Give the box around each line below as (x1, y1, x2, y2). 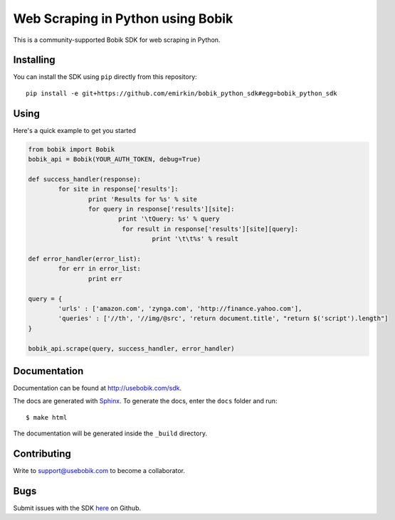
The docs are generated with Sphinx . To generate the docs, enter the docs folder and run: (13, 397, 278, 405)
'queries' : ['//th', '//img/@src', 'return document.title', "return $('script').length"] (58, 314, 389, 323)
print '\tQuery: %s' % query (117, 215, 220, 223)
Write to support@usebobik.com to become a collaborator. (13, 467, 185, 475)
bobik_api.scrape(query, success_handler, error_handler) (28, 344, 235, 352)
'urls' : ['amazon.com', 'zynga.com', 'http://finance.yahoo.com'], (58, 304, 302, 312)
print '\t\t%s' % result (152, 235, 238, 243)
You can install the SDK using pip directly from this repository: (13, 73, 197, 81)
